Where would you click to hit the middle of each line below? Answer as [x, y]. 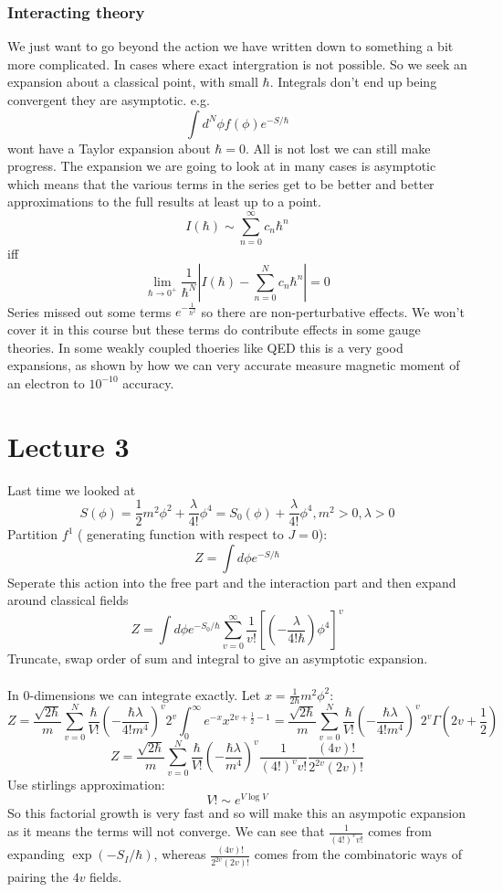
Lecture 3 [68, 446]
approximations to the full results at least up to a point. [164, 202]
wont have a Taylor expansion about [109, 148]
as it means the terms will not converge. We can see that [166, 831]
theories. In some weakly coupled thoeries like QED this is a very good [205, 347]
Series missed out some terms [89, 311]
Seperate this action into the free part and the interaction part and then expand [232, 582]
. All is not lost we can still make [338, 148]
